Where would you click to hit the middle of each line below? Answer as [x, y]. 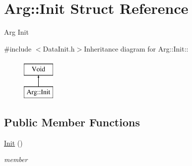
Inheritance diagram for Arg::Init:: [136, 48]
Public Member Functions [72, 122]
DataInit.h [59, 48]
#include [18, 48]
